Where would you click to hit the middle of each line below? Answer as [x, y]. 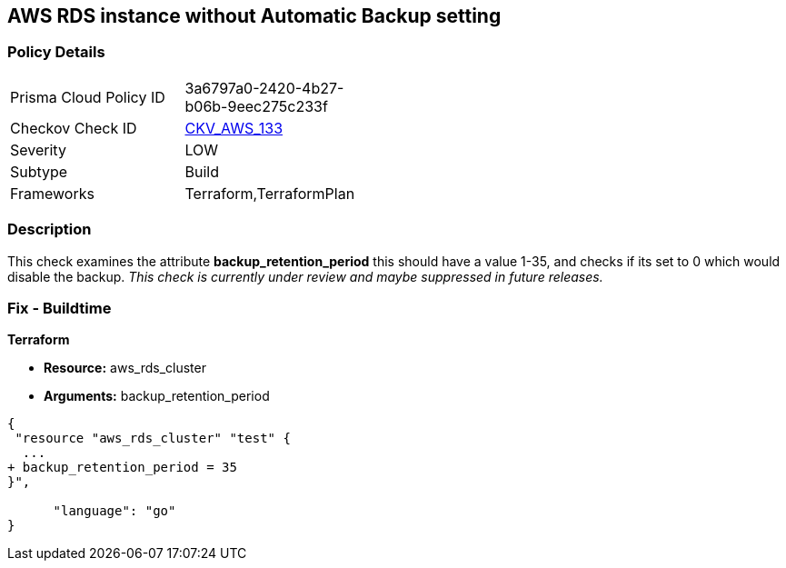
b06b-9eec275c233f [256, 106]
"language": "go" [114, 511]
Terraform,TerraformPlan [270, 193]
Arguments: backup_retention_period [157, 396]
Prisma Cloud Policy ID [88, 97]
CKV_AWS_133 [234, 128]
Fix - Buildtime [60, 308]
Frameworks [52, 193]
